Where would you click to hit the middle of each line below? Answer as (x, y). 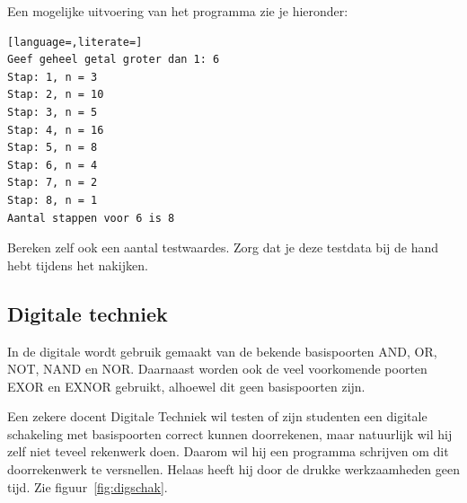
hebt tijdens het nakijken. (78, 265)
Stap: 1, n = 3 (53, 77)
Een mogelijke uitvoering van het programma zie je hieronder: (178, 11)
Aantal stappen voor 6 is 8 (91, 218)
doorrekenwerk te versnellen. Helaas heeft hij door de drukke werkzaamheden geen (234, 469)
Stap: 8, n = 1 (53, 200)
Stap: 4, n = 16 (56, 130)
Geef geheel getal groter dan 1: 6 (114, 60)
